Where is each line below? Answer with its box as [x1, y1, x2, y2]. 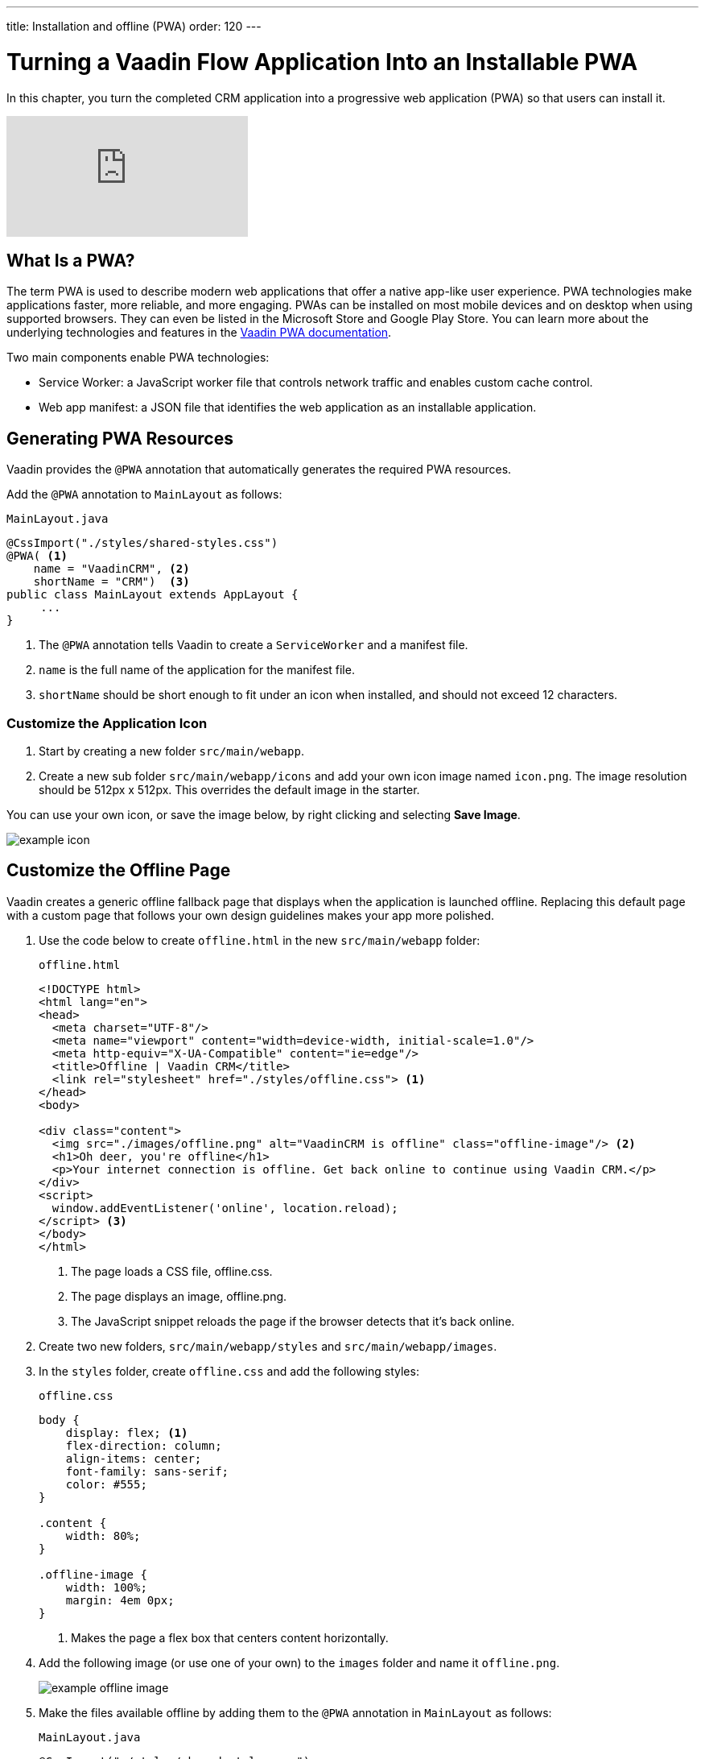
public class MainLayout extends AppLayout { [6, 588, 299, 602]
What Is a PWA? [6, 250, 135, 271]
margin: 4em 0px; [65, 1593, 175, 1607]
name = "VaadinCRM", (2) [33, 562, 190, 576]
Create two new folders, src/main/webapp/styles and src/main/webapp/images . [39, 1339, 497, 1353]
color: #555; [65, 1477, 147, 1491]
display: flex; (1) [65, 1426, 188, 1439]
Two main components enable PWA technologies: [6, 350, 270, 365]
